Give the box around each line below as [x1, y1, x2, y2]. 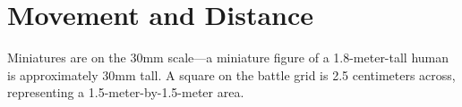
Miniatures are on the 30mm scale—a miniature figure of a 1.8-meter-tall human [7, 48, 449, 67]
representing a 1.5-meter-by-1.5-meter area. [7, 83, 244, 102]
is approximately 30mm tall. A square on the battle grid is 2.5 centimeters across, [7, 65, 456, 84]
